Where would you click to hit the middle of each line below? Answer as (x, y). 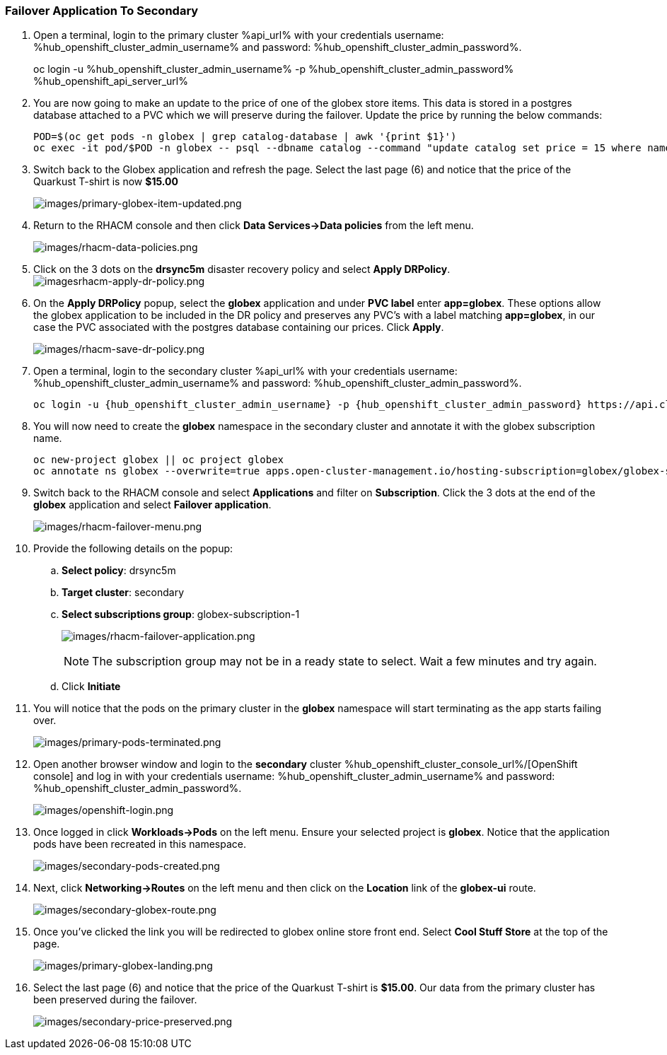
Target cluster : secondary (123, 593)
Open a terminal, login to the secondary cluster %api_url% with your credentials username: (245, 371)
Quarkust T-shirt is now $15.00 (106, 182)
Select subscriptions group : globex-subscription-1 (181, 614)
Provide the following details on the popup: (133, 549)
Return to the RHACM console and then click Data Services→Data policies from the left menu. (254, 226)
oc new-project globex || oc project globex (159, 460)
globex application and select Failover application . (152, 505)
